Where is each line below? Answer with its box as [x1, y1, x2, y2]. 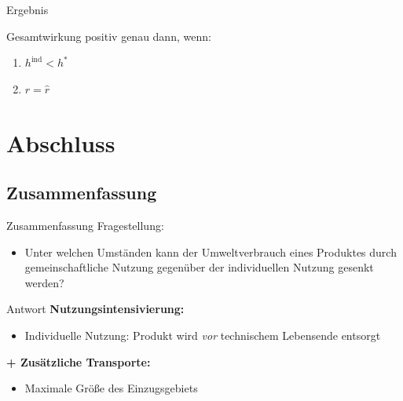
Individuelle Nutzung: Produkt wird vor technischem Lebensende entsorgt [24, 326, 381, 343]
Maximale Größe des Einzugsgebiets [24, 380, 198, 396]
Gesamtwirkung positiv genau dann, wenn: [6, 27, 211, 44]
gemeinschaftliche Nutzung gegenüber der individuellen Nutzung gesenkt [24, 259, 374, 275]
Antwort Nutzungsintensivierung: [6, 301, 185, 317]
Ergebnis [6, 2, 49, 17]
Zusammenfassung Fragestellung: [6, 217, 164, 233]
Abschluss [6, 126, 115, 159]
